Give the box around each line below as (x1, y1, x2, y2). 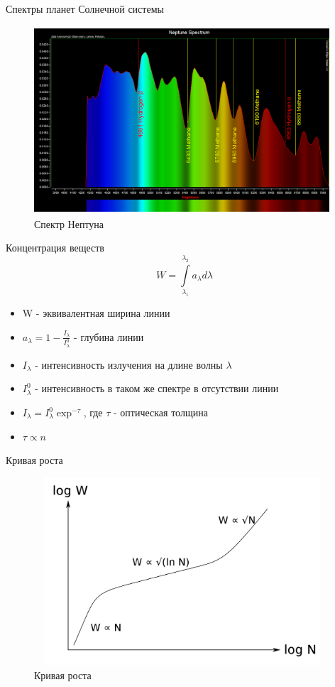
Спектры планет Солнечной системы (6, 1, 164, 16)
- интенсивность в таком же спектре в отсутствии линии (35, 381, 279, 396)
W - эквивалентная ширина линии (22, 305, 170, 320)
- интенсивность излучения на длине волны (35, 357, 223, 372)
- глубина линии (74, 329, 144, 344)
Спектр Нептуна (34, 216, 104, 231)
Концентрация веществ (6, 240, 104, 255)
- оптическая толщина (114, 405, 208, 420)
